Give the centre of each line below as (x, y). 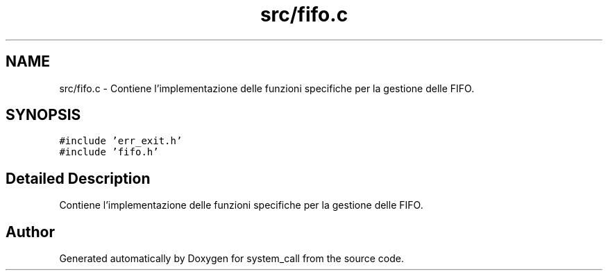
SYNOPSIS (43, 115)
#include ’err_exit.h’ (121, 141)
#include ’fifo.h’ (109, 152)
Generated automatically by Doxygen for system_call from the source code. (232, 259)
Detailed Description (78, 178)
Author (30, 232)
